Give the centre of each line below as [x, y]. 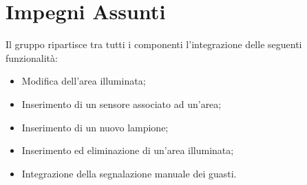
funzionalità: [32, 57]
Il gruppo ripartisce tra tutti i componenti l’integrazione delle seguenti [154, 44]
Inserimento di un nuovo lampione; [95, 127]
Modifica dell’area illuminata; [84, 81]
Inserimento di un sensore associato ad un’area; [121, 104]
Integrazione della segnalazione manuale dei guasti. [129, 173]
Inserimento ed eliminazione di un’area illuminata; [128, 150]
